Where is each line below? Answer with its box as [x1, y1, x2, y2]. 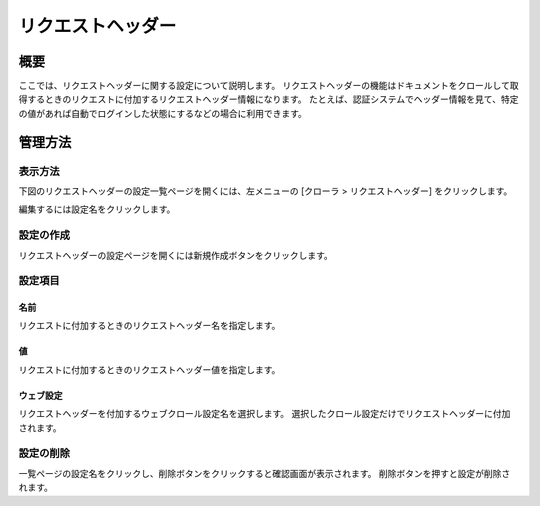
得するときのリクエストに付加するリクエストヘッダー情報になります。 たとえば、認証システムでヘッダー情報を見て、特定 [18, 93, 519, 105]
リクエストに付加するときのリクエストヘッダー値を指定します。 [18, 363, 281, 375]
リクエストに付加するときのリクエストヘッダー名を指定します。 [18, 320, 281, 332]
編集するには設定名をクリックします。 [18, 203, 176, 215]
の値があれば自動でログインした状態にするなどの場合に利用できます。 [18, 107, 307, 119]
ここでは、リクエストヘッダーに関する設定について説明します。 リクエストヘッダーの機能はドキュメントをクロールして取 [18, 80, 519, 92]
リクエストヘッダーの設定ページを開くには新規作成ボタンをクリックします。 [18, 249, 334, 261]
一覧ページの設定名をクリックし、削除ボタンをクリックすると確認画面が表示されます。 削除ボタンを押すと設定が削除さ [18, 467, 511, 479]
